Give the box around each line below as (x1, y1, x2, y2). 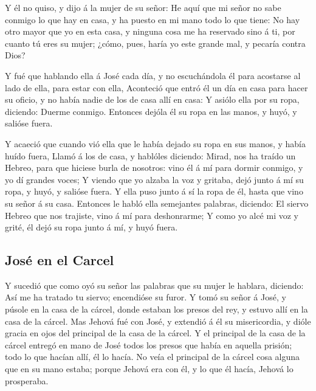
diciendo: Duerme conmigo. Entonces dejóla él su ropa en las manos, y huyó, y (5, 105, 297, 117)
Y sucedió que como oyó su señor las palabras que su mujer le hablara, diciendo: (5, 279, 304, 291)
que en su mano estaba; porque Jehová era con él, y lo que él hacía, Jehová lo (5, 362, 294, 375)
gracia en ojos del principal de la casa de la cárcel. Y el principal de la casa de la (5, 327, 306, 339)
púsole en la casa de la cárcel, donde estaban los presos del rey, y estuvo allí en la (5, 303, 308, 316)
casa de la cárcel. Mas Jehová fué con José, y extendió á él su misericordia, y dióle (5, 314, 311, 327)
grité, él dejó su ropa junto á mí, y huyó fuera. (5, 221, 178, 234)
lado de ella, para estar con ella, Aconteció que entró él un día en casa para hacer (5, 81, 308, 94)
